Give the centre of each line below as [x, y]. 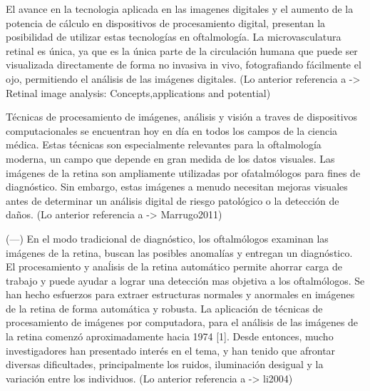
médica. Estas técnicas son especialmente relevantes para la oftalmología [164, 144]
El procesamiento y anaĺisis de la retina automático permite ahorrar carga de [174, 266]
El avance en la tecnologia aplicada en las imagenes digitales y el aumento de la [180, 9]
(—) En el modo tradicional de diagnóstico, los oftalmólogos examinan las [167, 238]
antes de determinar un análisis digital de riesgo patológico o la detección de [173, 200]
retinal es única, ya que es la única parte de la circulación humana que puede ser [182, 50]
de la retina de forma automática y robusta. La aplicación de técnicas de [164, 308]
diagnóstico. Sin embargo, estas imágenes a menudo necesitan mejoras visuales [177, 187]
